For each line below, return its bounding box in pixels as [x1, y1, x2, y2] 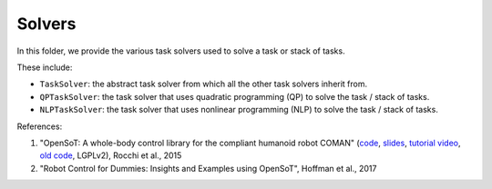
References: [16, 121, 63, 132]
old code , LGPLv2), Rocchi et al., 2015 [39, 150, 182, 161]
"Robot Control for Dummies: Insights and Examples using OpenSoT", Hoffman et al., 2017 [39, 163, 377, 174]
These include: [16, 62, 73, 73]
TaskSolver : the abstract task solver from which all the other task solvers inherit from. [39, 78, 368, 90]
